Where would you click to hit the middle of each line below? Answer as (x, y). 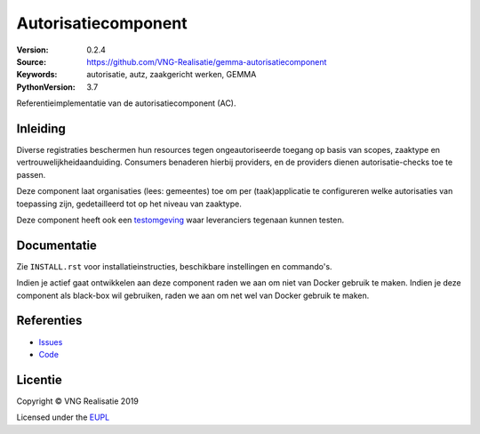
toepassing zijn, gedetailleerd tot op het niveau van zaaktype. (129, 204)
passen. (31, 174)
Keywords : (37, 75)
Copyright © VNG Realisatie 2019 (78, 401)
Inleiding (41, 129)
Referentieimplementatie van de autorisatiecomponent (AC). (126, 103)
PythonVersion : (46, 87)
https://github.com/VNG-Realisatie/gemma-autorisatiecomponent (207, 61)
